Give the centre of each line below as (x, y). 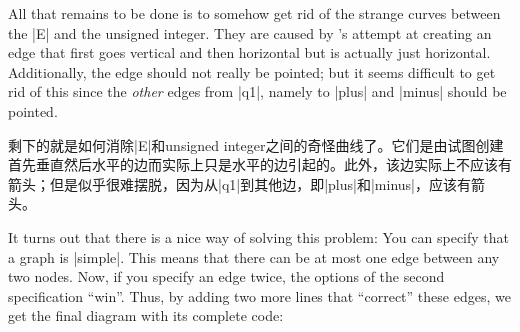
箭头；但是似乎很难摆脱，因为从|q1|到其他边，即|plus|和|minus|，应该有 (239, 183)
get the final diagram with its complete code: (146, 315)
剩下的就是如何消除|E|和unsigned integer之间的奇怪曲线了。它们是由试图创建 (256, 144)
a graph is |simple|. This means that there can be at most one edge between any (254, 256)
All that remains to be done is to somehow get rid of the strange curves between (254, 13)
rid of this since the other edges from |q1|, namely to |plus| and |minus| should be (257, 91)
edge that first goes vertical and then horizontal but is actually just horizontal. (249, 52)
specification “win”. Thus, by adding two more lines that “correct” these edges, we (259, 295)
